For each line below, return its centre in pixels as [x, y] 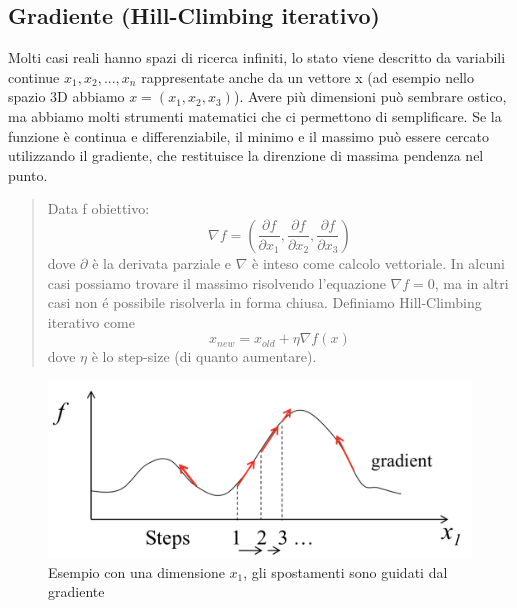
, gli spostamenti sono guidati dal [345, 571]
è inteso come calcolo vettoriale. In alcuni [378, 262]
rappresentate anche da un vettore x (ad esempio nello [307, 76]
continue [34, 76]
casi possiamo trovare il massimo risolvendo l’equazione [216, 282]
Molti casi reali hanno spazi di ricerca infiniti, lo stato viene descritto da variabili [257, 57]
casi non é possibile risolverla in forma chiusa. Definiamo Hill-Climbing [264, 302]
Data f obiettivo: [98, 208]
